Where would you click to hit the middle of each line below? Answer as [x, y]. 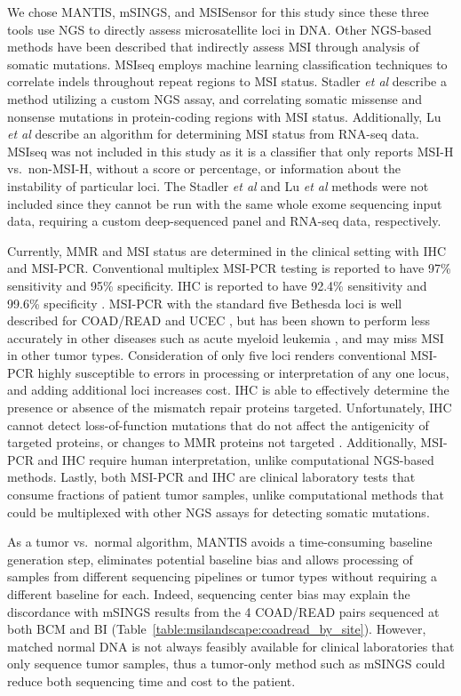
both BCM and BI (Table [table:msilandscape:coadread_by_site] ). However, [217, 629]
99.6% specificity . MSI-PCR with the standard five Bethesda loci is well [205, 303]
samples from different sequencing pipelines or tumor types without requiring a [223, 576]
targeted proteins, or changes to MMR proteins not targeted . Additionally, [212, 442]
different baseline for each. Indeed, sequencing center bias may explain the [209, 594]
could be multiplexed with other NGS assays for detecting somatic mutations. [219, 512]
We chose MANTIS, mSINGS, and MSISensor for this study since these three [218, 12]
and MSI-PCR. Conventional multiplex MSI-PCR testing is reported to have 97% [229, 268]
